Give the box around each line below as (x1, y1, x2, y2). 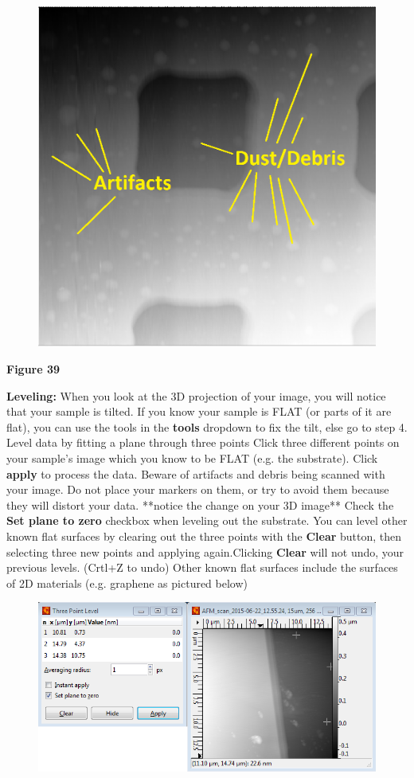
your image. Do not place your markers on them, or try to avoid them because (6, 481, 389, 498)
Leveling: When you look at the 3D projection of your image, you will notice (6, 387, 386, 404)
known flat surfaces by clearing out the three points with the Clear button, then (6, 527, 402, 544)
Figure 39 (6, 361, 61, 377)
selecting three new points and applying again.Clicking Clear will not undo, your (6, 543, 404, 560)
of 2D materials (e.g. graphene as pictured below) (6, 574, 248, 591)
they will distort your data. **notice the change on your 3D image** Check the (6, 496, 394, 513)
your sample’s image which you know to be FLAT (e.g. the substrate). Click (6, 450, 378, 466)
